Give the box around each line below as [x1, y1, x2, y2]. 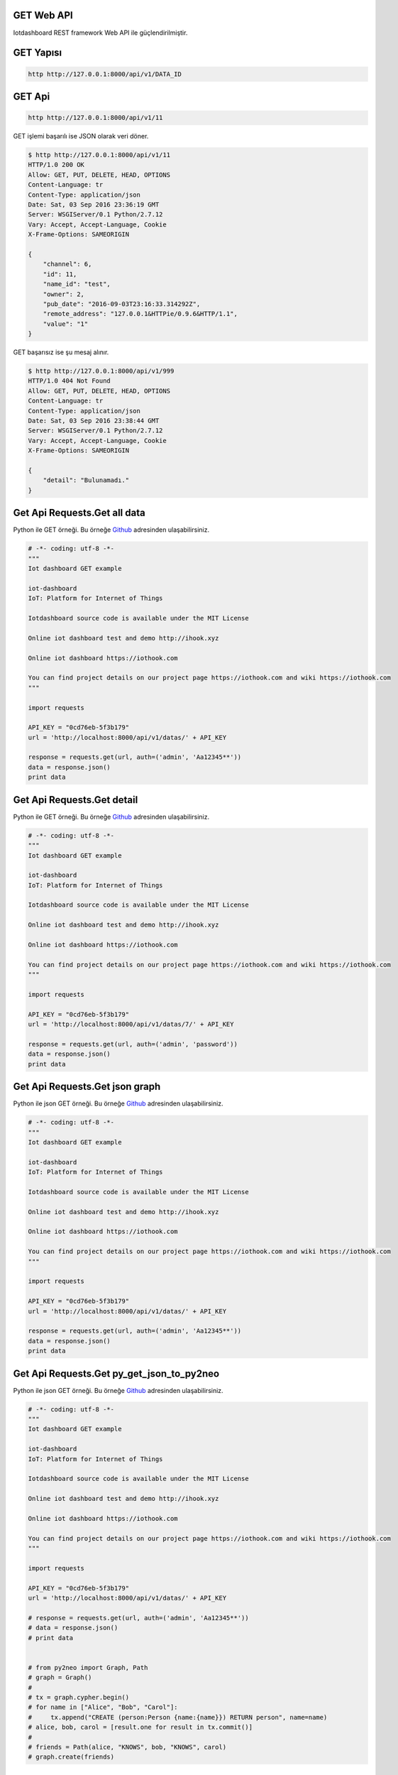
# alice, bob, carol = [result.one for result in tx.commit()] [28, 1723, 253, 1732]
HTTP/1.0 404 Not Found [28, 377, 111, 385]
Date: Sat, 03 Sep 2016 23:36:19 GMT [28, 201, 160, 209]
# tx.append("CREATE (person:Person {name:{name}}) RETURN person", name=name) [28, 1713, 328, 1721]
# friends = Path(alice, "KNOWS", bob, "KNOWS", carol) [28, 1743, 227, 1751]
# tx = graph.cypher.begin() [28, 1693, 130, 1701]
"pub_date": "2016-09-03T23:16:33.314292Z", [43, 300, 201, 308]
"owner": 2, [43, 290, 85, 298]
